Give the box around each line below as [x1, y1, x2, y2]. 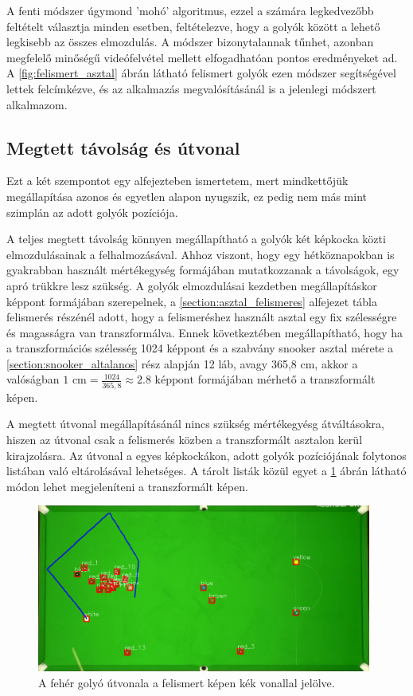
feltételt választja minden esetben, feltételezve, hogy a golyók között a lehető [6, 18, 380, 34]
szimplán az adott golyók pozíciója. [6, 203, 178, 220]
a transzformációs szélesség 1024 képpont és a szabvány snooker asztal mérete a [6, 340, 394, 356]
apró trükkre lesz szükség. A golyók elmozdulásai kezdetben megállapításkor [6, 277, 377, 293]
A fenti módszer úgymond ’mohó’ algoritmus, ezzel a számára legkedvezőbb [6, 2, 374, 18]
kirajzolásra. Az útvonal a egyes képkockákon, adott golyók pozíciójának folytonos [6, 446, 407, 463]
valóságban [6, 371, 60, 387]
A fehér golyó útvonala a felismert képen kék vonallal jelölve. [38, 674, 335, 690]
